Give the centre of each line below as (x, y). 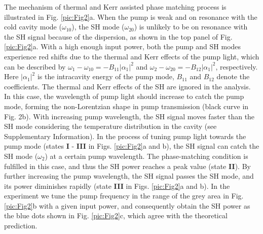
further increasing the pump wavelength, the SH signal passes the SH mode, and (129, 176)
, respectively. (237, 66)
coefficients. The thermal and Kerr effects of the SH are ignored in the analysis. (127, 86)
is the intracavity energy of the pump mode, (106, 76)
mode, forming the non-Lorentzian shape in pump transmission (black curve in (126, 106)
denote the (233, 76)
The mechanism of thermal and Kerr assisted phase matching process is (115, 7)
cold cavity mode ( (33, 27)
